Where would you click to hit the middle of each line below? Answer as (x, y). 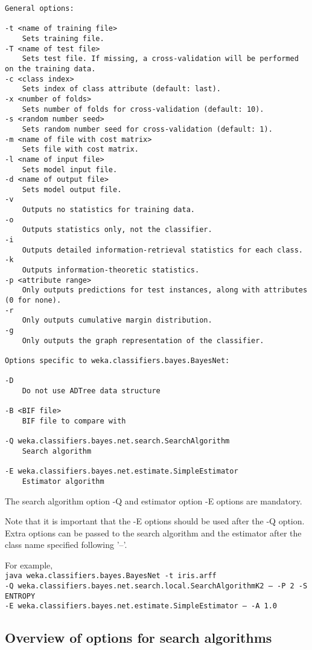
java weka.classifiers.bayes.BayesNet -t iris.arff (111, 576)
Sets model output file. (72, 189)
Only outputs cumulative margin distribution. (117, 320)
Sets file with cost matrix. (80, 150)
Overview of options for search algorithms (138, 638)
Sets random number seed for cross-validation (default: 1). (147, 129)
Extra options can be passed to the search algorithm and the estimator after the (153, 533)
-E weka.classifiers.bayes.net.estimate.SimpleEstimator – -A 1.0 (141, 606)
